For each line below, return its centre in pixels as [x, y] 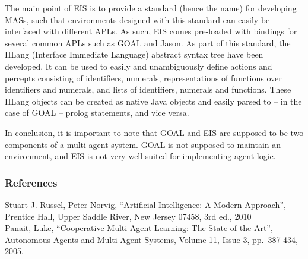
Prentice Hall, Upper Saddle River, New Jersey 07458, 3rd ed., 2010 [128, 216]
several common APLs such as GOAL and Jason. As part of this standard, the [148, 42]
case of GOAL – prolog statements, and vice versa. [97, 113]
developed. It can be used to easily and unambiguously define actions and [139, 66]
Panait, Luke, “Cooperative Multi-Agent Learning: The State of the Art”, [139, 228]
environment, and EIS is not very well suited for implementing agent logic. [140, 156]
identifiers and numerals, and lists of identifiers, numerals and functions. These [148, 89]
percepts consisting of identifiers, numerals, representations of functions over [143, 78]
